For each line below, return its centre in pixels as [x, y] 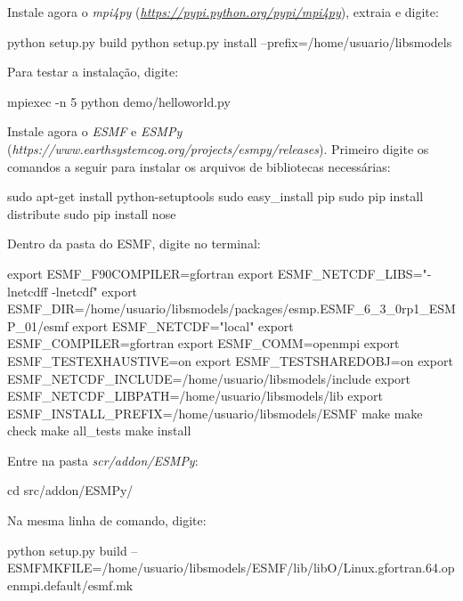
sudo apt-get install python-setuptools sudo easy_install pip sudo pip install [215, 196]
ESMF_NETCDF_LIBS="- [354, 273]
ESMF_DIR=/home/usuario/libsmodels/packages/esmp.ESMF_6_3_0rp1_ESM [231, 309]
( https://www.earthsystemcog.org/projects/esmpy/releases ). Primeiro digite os [218, 148]
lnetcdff [28, 291]
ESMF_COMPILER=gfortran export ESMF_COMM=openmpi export [203, 343]
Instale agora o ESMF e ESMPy [95, 131]
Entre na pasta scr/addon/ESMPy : [103, 460]
